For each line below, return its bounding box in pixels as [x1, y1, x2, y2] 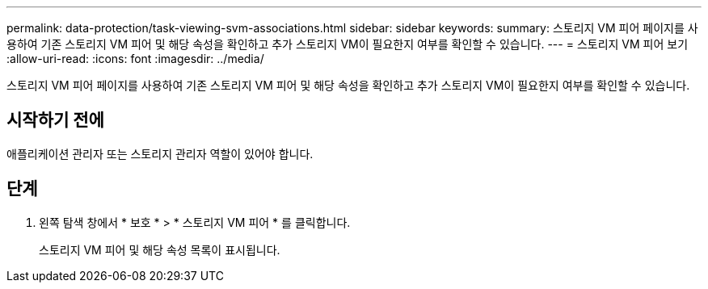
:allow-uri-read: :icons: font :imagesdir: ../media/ [6, 52, 264, 65]
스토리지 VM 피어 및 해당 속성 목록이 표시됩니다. [39, 242, 280, 257]
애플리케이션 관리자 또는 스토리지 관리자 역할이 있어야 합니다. [6, 146, 314, 161]
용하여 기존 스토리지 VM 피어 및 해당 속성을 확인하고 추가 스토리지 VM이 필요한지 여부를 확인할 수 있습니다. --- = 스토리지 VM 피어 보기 [6, 37, 689, 51]
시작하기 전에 [6, 110, 104, 131]
